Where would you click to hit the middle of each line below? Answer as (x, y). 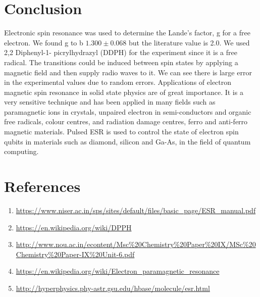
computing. (21, 151)
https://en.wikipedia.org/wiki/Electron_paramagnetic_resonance (118, 271)
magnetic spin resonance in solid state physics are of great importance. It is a (124, 92)
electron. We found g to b (44, 42)
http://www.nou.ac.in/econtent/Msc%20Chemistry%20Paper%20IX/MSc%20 (136, 244)
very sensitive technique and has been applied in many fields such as (110, 102)
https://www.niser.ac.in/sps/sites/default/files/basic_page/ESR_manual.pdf (136, 210)
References (42, 186)
